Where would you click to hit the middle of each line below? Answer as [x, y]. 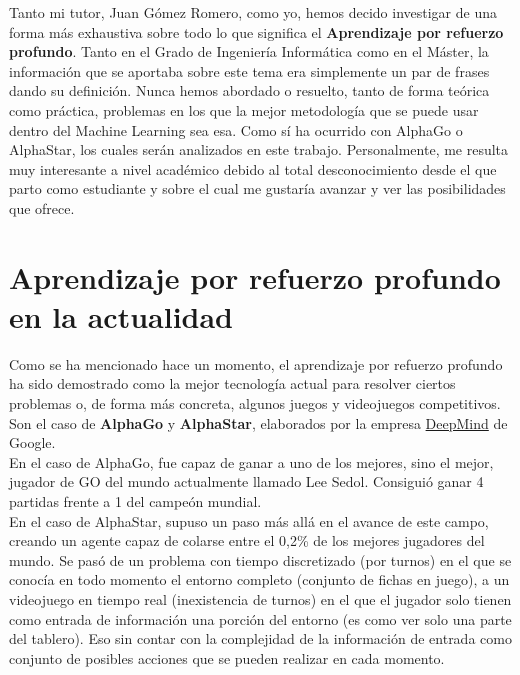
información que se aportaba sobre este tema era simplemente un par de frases [249, 70]
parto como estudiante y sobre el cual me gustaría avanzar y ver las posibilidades [257, 188]
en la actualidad [121, 315]
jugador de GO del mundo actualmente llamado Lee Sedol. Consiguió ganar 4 [246, 481]
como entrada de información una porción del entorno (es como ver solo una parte [260, 618]
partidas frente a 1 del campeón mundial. [135, 501]
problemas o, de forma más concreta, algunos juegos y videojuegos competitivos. [255, 403]
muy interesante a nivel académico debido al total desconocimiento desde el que [253, 168]
